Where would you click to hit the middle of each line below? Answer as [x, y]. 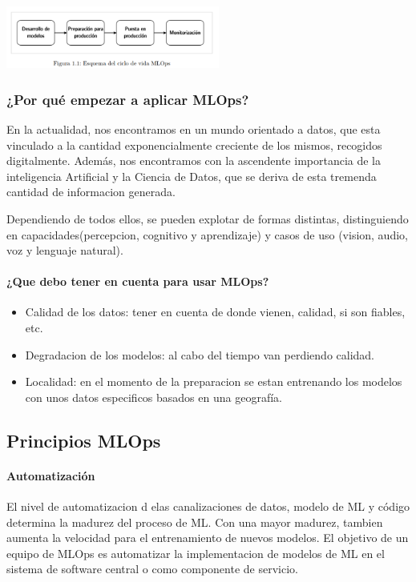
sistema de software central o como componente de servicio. [152, 569]
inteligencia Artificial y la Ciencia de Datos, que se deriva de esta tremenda [192, 176]
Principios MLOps [84, 440]
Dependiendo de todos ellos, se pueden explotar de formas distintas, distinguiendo [208, 218]
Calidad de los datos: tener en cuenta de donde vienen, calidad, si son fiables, [215, 312]
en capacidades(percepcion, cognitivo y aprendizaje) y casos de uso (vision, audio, [207, 234]
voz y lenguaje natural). [65, 250]
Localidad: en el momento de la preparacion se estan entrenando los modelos [214, 381]
